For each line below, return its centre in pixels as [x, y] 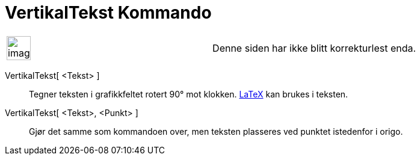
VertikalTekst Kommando [108, 13]
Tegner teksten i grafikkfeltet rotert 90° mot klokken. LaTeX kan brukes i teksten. [189, 94]
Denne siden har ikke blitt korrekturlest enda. [314, 48]
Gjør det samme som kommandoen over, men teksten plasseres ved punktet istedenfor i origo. [216, 131]
